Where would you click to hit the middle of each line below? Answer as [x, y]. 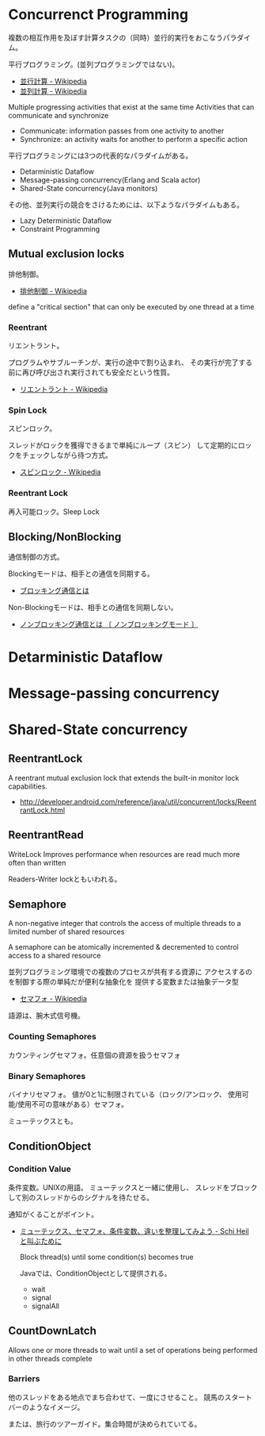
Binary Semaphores [47, 1076]
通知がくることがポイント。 [53, 1214]
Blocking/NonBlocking [65, 537]
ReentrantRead [46, 835]
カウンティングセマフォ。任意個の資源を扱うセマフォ [95, 1055]
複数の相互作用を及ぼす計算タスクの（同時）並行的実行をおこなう [115, 37]
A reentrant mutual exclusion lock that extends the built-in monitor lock [124, 778]
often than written [37, 862]
